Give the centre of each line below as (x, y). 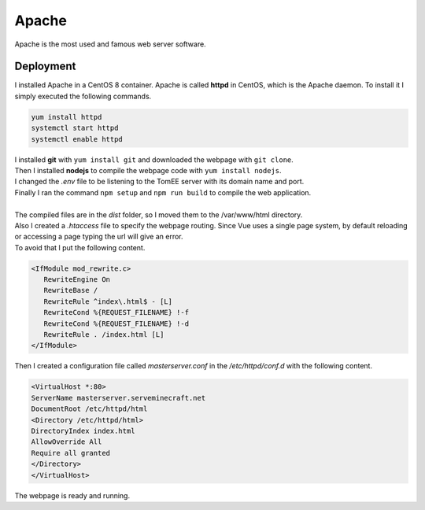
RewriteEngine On (77, 280)
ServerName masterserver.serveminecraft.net (118, 398)
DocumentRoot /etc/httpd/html (89, 409)
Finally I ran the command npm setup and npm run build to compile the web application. (163, 192)
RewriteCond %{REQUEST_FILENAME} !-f (116, 312)
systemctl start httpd (75, 128)
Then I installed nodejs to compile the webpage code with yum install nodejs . (148, 170)
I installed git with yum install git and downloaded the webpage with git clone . (154, 159)
